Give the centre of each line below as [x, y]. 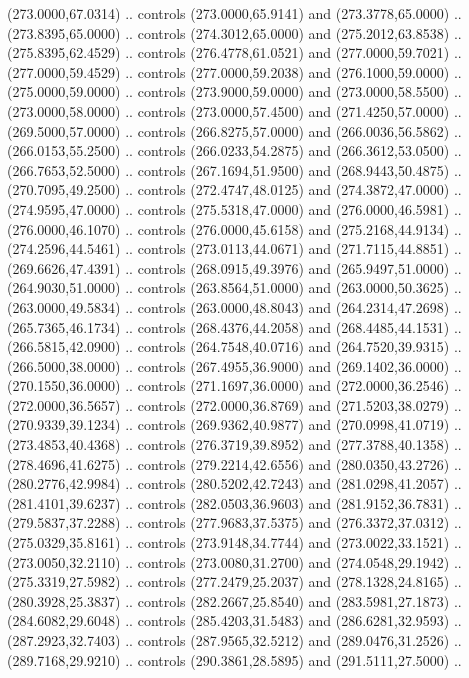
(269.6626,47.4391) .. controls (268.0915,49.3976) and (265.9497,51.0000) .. [234, 267]
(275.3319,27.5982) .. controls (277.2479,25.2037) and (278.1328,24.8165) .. [234, 581]
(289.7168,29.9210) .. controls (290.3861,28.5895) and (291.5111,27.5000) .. [234, 659]
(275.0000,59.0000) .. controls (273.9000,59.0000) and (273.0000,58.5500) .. [234, 91]
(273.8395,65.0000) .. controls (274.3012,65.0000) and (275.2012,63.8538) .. [234, 32]
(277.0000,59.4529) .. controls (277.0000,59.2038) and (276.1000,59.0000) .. [234, 71]
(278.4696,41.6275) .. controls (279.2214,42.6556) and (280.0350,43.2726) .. [234, 463]
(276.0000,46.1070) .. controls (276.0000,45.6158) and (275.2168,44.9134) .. [234, 228]
